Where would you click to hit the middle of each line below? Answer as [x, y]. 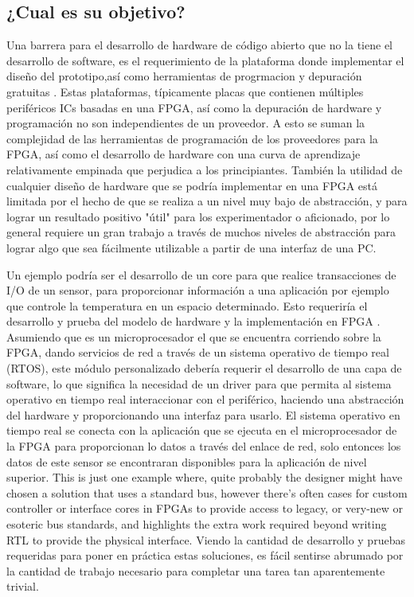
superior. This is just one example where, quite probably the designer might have [205, 477]
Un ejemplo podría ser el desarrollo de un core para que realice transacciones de [201, 274]
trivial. [23, 586]
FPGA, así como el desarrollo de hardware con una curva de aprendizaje [184, 154]
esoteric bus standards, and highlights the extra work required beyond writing [197, 524]
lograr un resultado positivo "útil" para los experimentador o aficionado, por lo [198, 216]
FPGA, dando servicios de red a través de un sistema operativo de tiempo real [198, 352]
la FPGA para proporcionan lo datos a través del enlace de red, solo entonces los [204, 446]
